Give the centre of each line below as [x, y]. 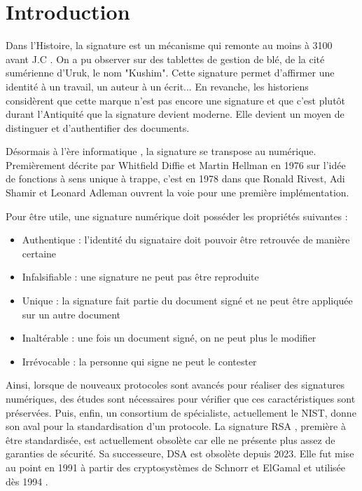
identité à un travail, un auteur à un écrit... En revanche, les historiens [157, 86]
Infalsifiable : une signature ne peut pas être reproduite [140, 277]
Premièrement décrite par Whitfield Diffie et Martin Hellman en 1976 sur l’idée [176, 164]
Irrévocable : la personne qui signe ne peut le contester [139, 361]
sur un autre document [71, 314]
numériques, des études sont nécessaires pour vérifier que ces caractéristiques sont [181, 398]
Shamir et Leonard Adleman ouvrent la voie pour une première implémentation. [177, 193]
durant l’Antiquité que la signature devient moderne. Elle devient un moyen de [175, 114]
